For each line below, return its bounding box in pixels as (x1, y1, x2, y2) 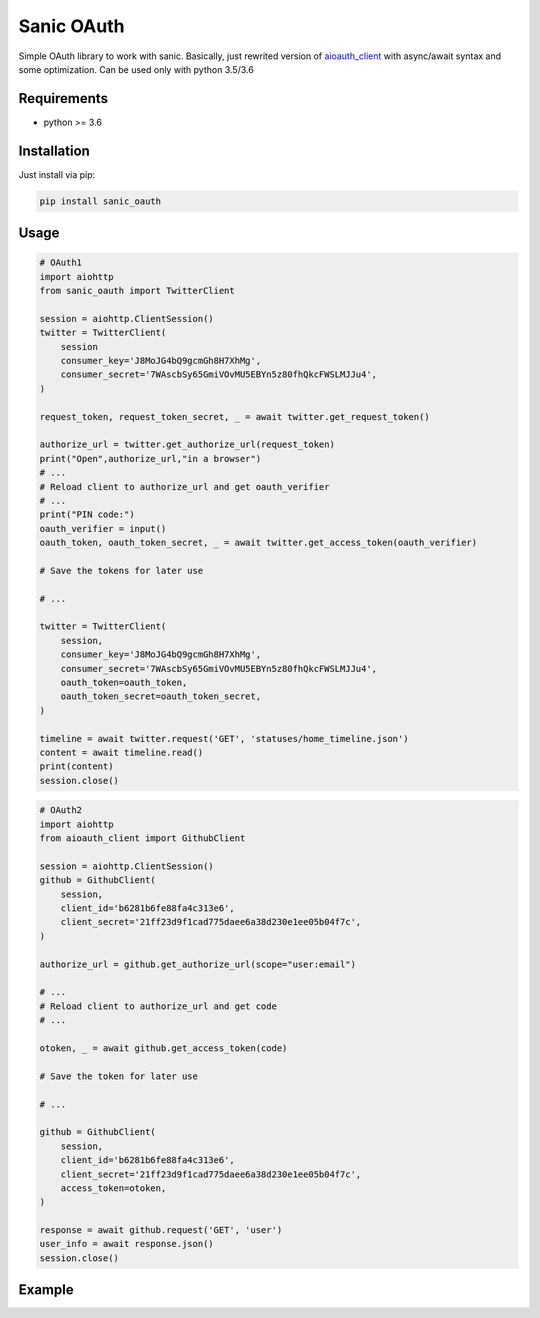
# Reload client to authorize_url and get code (39, 1000, 277, 1012)
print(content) (39, 761, 114, 772)
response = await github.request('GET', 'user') (39, 1225, 283, 1236)
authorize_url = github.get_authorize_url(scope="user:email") (39, 958, 357, 970)
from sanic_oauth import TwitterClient (39, 285, 235, 297)
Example (18, 1281, 74, 1299)
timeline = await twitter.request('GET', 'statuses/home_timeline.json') (39, 733, 409, 744)
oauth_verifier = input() (39, 523, 167, 534)
